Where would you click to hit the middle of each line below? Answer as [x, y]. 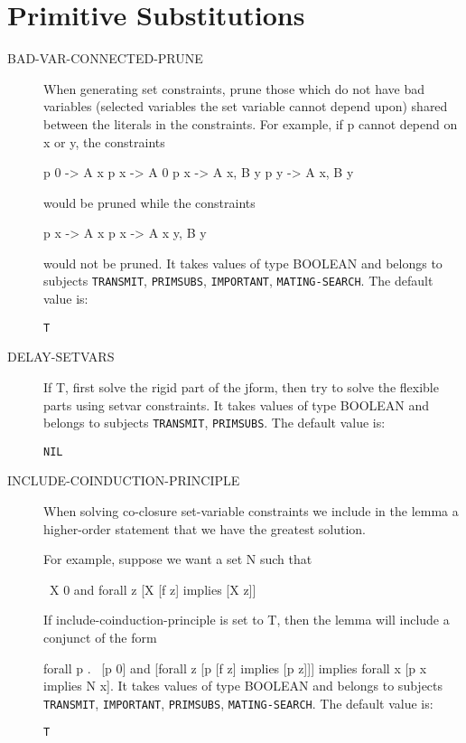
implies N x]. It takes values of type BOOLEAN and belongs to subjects [243, 686]
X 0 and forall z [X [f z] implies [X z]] [153, 589]
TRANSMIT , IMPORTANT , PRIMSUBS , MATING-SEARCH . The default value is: [238, 703]
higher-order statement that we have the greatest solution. [205, 528]
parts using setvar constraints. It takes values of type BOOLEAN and [237, 404]
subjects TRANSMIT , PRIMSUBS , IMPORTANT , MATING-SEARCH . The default [238, 281]
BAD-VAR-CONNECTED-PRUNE [105, 58]
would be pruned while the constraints [149, 202]
